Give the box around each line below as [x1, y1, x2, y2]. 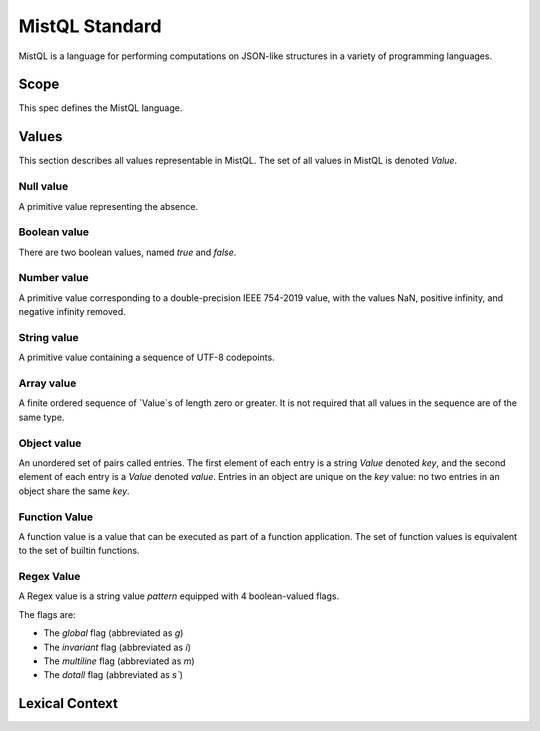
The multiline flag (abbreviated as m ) [43, 655, 195, 667]
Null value [18, 180, 69, 194]
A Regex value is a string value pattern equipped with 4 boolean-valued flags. [18, 590, 340, 602]
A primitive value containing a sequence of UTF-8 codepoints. [18, 351, 275, 364]
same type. [18, 411, 65, 423]
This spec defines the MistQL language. [18, 102, 183, 114]
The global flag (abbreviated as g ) [43, 627, 184, 639]
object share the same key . [18, 485, 130, 497]
